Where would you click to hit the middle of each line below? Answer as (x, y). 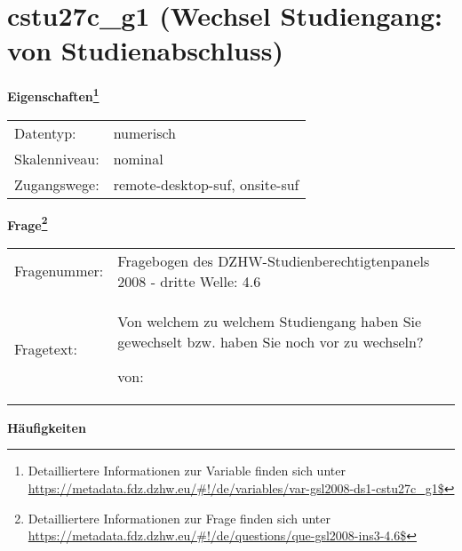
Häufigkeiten (47, 427)
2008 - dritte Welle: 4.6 (189, 281)
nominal (138, 158)
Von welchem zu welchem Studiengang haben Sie (270, 321)
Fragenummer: (59, 271)
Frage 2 (28, 223)
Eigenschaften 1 (53, 95)
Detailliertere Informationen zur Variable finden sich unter (187, 471)
